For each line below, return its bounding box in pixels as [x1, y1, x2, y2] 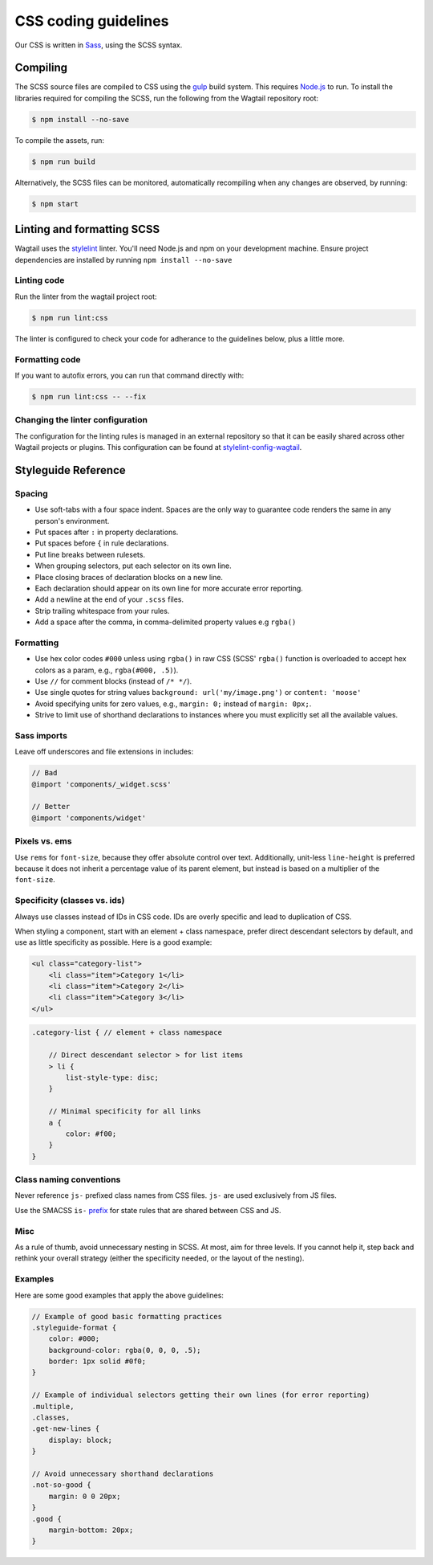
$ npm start [31, 199, 79, 208]
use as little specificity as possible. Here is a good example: [14, 938, 212, 947]
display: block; [48, 1435, 112, 1444]
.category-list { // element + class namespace [31, 1028, 222, 1037]
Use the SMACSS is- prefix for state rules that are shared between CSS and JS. [14, 1205, 281, 1215]
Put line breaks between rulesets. [34, 550, 146, 559]
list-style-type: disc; [65, 1073, 160, 1082]
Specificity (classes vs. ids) [14, 895, 125, 906]
